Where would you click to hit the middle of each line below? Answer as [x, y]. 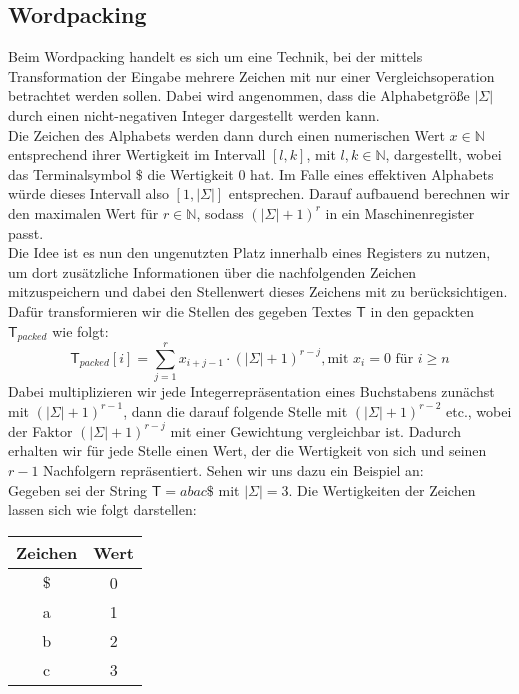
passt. [26, 232]
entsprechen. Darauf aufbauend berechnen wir [369, 193]
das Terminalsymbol [70, 173]
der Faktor [40, 430]
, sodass [220, 212]
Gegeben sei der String [78, 489]
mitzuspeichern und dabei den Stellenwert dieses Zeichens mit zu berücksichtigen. [258, 291]
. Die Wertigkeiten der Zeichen [382, 489]
